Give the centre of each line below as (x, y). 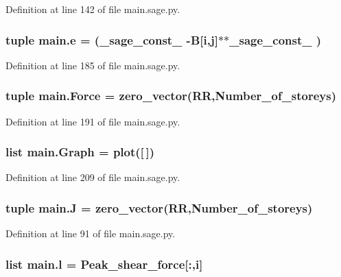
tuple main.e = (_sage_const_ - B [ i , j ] (112, 39)
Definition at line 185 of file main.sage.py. (93, 65)
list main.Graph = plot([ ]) (80, 152)
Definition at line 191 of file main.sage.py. (93, 121)
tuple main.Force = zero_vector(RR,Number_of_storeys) (171, 96)
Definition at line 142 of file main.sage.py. (93, 9)
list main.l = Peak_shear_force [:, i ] (104, 264)
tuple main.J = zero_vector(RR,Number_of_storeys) (159, 207)
